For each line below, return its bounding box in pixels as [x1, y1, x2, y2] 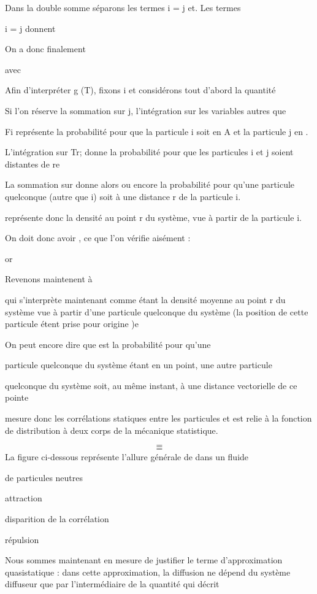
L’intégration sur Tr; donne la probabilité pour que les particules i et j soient [5, 145, 294, 158]
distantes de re [5, 157, 60, 170]
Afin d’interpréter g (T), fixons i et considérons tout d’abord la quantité [5, 83, 276, 96]
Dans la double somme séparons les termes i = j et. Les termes [5, 1, 241, 13]
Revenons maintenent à [5, 272, 93, 285]
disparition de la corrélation [5, 512, 109, 525]
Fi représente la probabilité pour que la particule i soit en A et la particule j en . [5, 125, 308, 137]
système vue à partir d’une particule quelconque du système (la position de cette [5, 305, 308, 318]
